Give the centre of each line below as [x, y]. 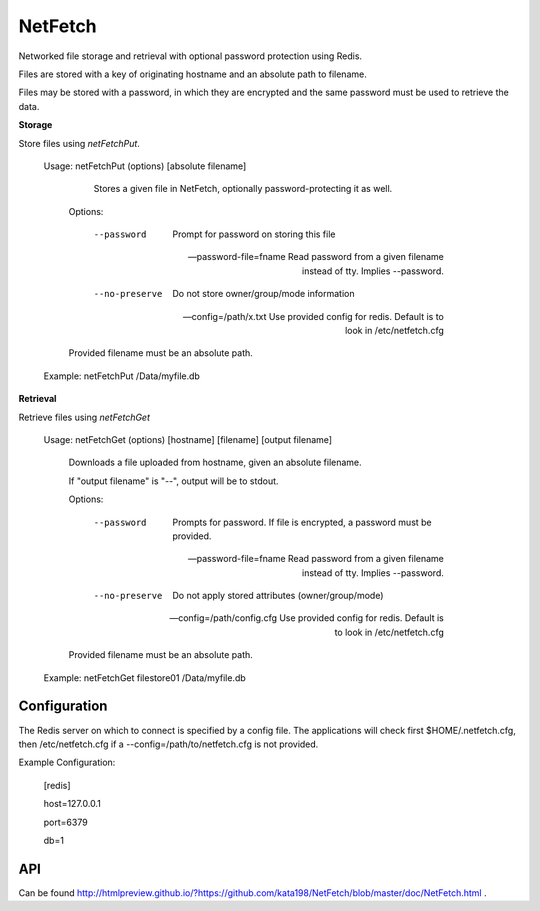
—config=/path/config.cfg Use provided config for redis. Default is [306, 618]
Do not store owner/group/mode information [263, 294]
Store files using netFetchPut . [79, 143]
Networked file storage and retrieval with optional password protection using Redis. [190, 56]
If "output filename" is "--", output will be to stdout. [173, 481]
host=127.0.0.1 [72, 804]
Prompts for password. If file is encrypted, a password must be [302, 522]
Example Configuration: [67, 762]
